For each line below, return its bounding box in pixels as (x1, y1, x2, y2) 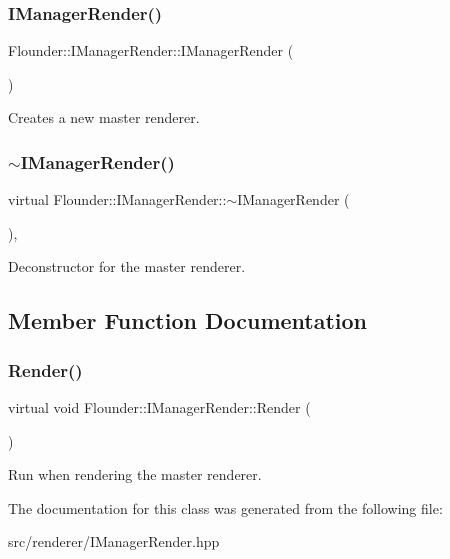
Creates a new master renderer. (8, 107, 200, 128)
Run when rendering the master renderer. (8, 464, 262, 485)
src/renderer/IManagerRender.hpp (8, 531, 220, 552)
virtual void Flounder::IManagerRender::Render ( (8, 397, 311, 417)
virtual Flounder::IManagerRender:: (8, 189, 227, 210)
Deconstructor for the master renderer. (8, 256, 246, 277)
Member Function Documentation (8, 305, 368, 336)
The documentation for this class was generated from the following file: (8, 497, 443, 518)
